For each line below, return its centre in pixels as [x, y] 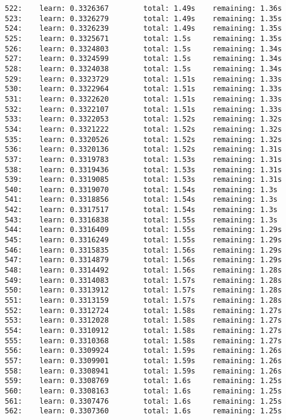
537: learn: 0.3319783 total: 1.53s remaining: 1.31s [144, 159]
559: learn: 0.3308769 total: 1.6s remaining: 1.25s [144, 381]
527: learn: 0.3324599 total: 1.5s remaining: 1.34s [144, 59]
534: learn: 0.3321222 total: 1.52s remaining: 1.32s [144, 129]
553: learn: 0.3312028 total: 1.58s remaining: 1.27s [144, 321]
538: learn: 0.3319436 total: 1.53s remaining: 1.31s [144, 170]
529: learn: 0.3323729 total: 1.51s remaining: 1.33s [144, 79]
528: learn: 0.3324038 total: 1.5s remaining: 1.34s [144, 69]
